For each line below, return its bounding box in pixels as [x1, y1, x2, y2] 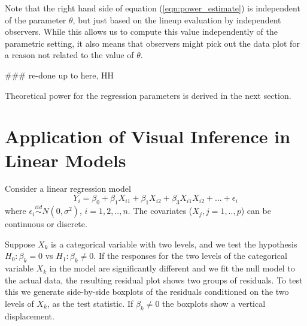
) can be [241, 204, 271, 217]
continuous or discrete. [5, 218, 87, 230]
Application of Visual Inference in [5, 124, 291, 149]
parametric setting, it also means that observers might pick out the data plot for [5, 37, 300, 49]
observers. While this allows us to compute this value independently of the [5, 25, 278, 38]
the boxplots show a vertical [162, 297, 266, 309]
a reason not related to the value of [5, 49, 134, 61]
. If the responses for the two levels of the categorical [93, 249, 287, 262]
